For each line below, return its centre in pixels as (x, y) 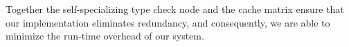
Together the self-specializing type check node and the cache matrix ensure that (175, 9)
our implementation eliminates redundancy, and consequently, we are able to (168, 22)
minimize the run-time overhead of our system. (105, 36)
